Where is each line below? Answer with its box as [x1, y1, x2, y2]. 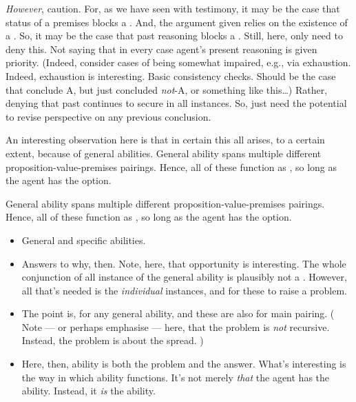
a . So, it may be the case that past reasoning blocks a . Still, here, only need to [6, 28, 343, 43]
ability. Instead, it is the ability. [21, 383, 156, 398]
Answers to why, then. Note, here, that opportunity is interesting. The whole [21, 256, 346, 270]
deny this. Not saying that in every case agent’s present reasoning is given [6, 41, 317, 56]
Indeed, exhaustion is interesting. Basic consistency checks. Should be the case [6, 68, 336, 83]
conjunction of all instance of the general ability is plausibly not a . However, [21, 270, 347, 284]
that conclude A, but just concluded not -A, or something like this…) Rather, [6, 82, 328, 97]
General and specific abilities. [21, 232, 146, 247]
